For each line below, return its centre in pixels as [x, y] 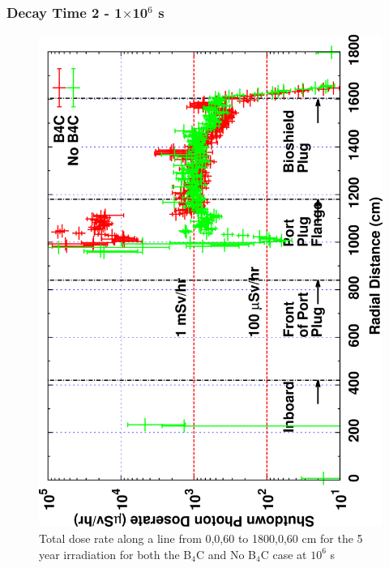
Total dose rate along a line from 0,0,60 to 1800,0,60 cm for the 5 [201, 538]
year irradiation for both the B [115, 554]
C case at [284, 554]
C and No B [226, 554]
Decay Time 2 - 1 [64, 12]
